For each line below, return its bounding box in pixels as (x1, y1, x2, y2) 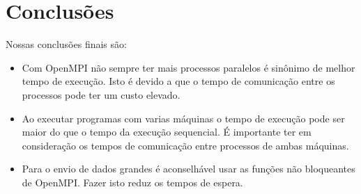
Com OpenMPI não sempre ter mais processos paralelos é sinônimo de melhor (22, 60, 355, 74)
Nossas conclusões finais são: (6, 37, 127, 51)
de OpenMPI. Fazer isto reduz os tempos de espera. (22, 175, 243, 189)
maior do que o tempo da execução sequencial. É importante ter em (22, 124, 312, 139)
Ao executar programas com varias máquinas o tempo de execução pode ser (22, 111, 345, 125)
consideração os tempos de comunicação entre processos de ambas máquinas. (22, 138, 349, 152)
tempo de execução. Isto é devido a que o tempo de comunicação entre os (22, 74, 335, 88)
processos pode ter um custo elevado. (22, 87, 180, 102)
